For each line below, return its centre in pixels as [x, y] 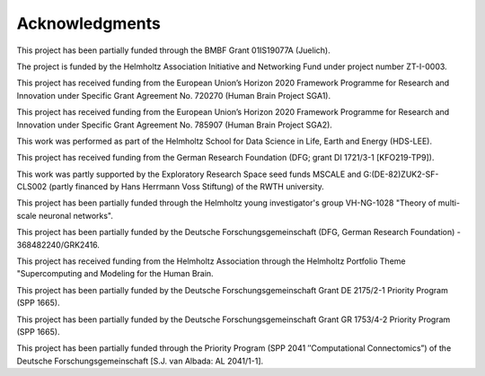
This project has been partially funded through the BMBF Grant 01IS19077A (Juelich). [174, 50]
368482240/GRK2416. [58, 245]
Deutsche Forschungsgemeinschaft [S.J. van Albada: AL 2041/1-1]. [140, 361]
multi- [449, 203]
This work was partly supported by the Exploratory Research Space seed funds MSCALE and [189, 174]
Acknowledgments [89, 23]
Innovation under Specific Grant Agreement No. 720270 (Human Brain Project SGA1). [174, 95]
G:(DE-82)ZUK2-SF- [401, 174]
